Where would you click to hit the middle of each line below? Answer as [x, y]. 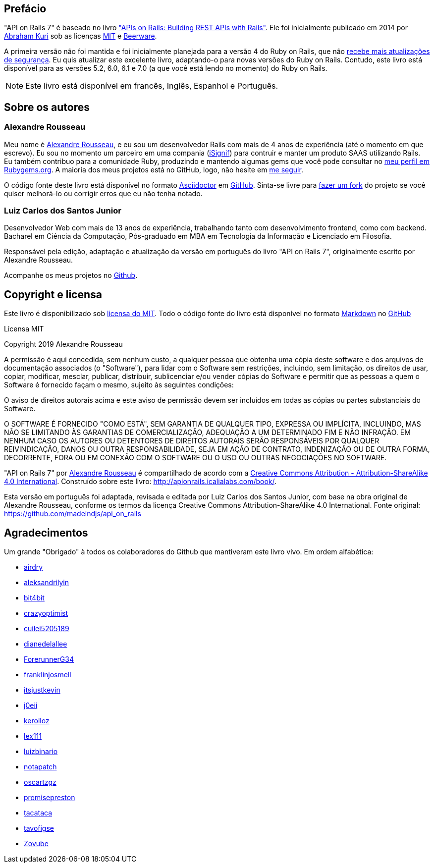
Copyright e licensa [53, 294]
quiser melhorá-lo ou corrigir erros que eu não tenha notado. [103, 193]
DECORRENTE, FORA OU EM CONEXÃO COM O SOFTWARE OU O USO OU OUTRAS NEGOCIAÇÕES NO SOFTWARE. [195, 458]
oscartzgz [40, 782]
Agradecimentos [46, 533]
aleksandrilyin [46, 583]
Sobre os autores [47, 107]
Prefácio [25, 9]
